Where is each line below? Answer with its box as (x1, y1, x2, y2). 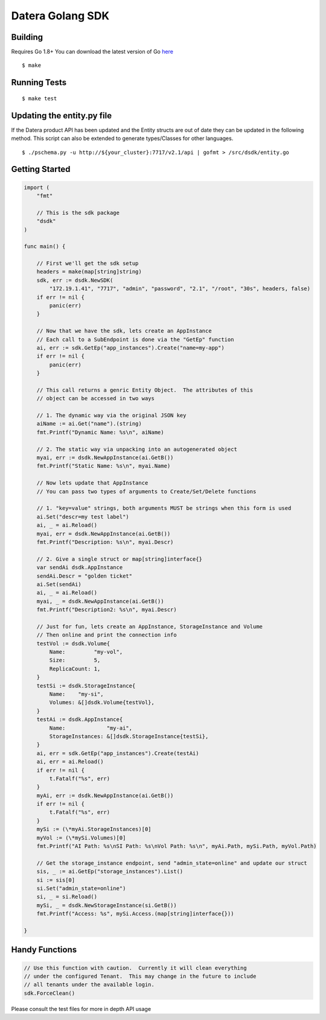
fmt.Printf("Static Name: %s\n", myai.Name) (36, 462, 171, 470)
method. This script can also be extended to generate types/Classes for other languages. (11, 135, 234, 142)
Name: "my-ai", (49, 724, 133, 732)
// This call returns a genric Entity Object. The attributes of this (36, 386, 254, 394)
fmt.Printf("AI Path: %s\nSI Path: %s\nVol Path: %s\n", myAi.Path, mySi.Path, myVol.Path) (36, 843, 317, 850)
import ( (24, 184, 50, 191)
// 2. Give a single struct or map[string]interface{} (36, 555, 202, 563)
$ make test (22, 95, 57, 102)
